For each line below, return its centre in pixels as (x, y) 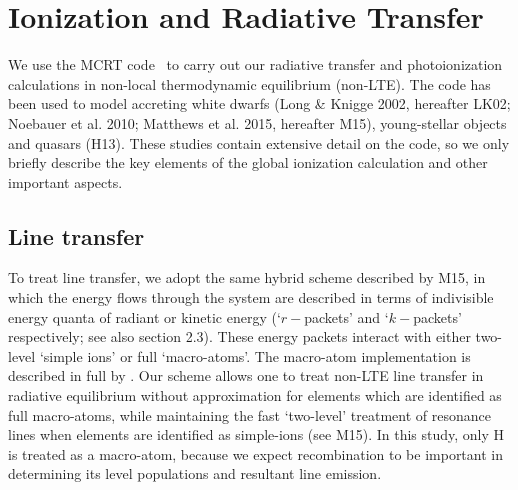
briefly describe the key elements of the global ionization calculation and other (248, 162)
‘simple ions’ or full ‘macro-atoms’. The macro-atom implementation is (255, 355)
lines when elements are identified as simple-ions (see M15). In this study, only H (256, 434)
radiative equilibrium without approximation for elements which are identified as (255, 395)
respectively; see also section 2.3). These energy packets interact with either (239, 336)
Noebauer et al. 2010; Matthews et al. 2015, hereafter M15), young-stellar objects (257, 122)
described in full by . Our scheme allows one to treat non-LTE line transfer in (246, 375)
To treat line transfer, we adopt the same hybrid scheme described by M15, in (247, 277)
